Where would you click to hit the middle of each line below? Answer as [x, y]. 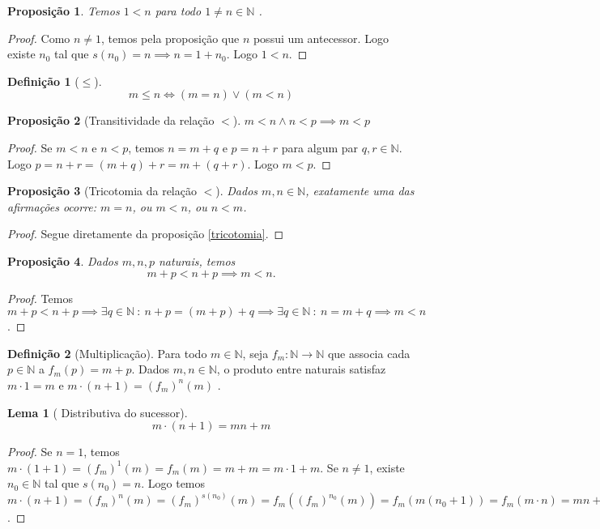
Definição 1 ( [43, 81]
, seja [255, 353]
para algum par [320, 147]
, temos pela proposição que [170, 38]
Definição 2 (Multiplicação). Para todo [107, 353]
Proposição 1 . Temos [64, 11]
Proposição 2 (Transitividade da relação [111, 120]
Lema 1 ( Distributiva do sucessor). [98, 412]
